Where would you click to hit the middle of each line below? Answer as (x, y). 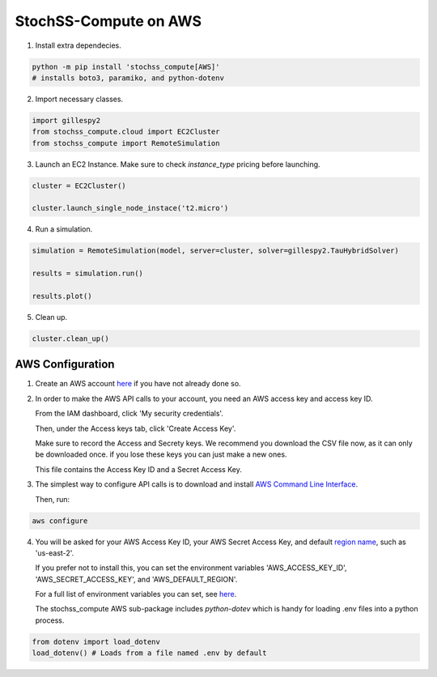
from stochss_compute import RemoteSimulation (126, 143)
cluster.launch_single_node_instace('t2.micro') (130, 208)
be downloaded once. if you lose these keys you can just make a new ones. (161, 454)
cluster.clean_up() (70, 338)
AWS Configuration (65, 364)
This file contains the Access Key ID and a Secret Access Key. (138, 469)
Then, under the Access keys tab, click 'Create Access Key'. (136, 428)
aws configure (60, 521)
